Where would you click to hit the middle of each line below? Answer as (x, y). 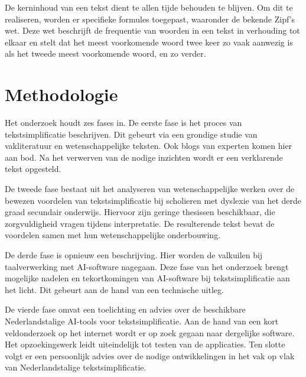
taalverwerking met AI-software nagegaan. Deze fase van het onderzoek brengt (147, 266)
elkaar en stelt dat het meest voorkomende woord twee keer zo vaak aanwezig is (149, 42)
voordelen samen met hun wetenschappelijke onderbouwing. (113, 235)
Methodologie (61, 94)
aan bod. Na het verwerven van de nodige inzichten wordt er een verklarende (144, 157)
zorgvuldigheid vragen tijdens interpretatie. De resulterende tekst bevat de (140, 223)
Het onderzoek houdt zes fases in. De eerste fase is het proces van (123, 123)
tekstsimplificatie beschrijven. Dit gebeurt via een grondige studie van (131, 134)
